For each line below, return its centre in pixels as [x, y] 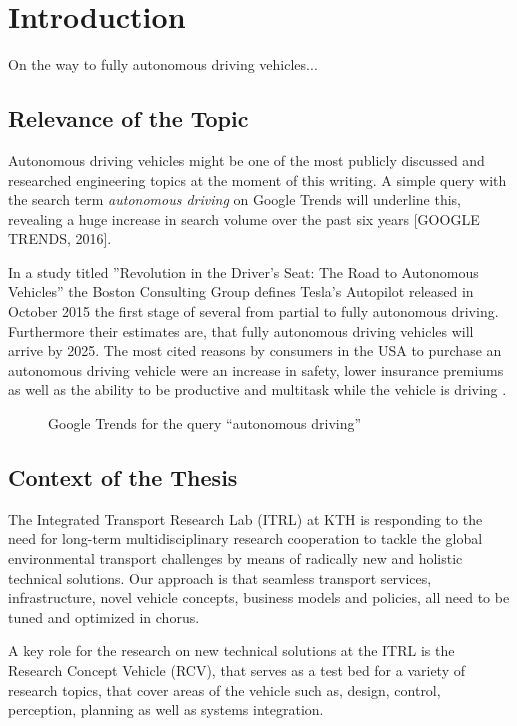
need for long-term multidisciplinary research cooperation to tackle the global [245, 538]
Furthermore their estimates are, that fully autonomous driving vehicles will [241, 330]
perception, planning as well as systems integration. [166, 709]
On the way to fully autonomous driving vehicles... [163, 64]
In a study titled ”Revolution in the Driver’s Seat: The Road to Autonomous [243, 271]
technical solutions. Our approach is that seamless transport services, [220, 577]
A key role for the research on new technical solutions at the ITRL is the [231, 650]
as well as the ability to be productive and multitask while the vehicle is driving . [257, 389]
